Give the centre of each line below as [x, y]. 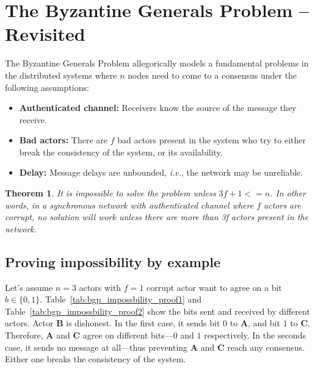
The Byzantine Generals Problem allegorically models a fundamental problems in [157, 63]
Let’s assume [29, 287]
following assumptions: [47, 87]
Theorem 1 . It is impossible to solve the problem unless [110, 193]
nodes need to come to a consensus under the [212, 75]
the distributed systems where [61, 75]
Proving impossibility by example [113, 261]
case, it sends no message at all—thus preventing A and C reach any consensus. [155, 347]
